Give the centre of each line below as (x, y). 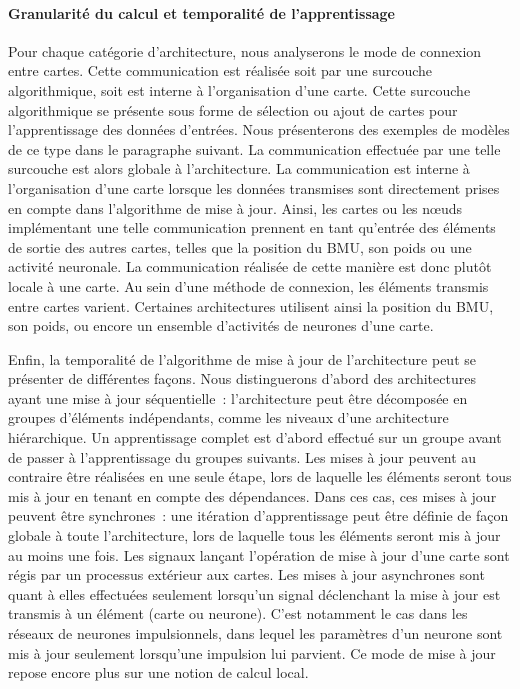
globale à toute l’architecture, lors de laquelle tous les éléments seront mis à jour (254, 535)
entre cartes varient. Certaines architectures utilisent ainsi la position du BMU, (251, 305)
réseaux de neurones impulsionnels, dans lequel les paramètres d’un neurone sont (255, 633)
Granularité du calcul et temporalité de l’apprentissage (202, 12)
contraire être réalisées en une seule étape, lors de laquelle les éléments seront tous (260, 476)
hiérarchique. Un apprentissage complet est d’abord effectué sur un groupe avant (255, 437)
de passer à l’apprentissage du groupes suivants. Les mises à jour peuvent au (242, 456)
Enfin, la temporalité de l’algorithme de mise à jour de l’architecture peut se (242, 358)
